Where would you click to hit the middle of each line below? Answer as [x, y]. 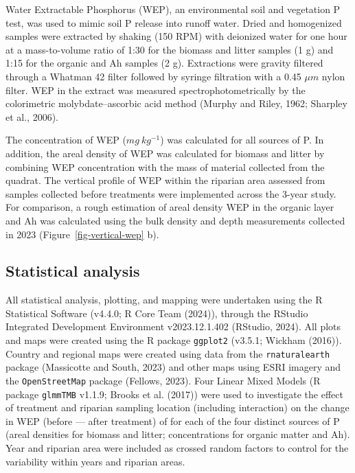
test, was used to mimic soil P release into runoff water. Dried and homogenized [174, 22]
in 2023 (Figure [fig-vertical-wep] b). [82, 234]
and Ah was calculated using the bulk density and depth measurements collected [175, 220]
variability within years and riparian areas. [95, 461]
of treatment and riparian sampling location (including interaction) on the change [177, 407]
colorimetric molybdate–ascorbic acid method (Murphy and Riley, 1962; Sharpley [176, 103]
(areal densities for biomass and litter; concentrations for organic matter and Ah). [178, 434]
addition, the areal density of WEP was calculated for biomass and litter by [165, 153]
